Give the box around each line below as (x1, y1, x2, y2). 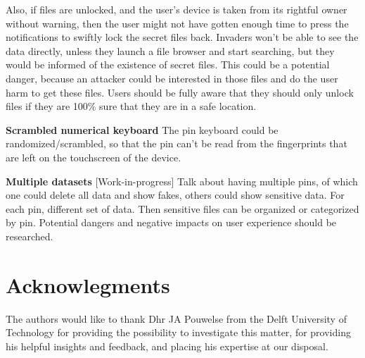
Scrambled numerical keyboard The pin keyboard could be (6, 122, 278, 137)
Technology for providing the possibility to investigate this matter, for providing (6, 325, 351, 340)
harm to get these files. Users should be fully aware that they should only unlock (6, 85, 354, 99)
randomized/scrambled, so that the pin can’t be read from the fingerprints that (6, 136, 347, 151)
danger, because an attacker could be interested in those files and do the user (6, 70, 338, 85)
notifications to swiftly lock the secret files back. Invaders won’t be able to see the (6, 30, 359, 44)
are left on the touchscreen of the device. (6, 149, 181, 164)
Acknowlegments (6, 270, 170, 299)
